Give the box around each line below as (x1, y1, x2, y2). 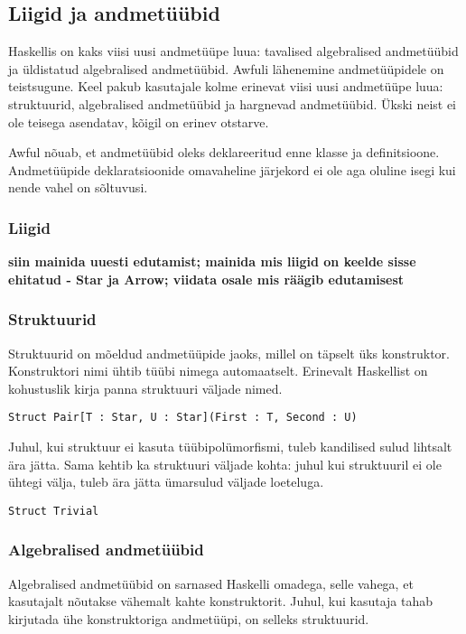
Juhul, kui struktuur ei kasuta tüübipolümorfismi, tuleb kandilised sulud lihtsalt (8, 437, 452, 456)
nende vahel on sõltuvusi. (8, 178, 148, 197)
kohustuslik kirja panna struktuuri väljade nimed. (8, 378, 283, 397)
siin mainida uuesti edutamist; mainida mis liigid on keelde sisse (8, 252, 416, 271)
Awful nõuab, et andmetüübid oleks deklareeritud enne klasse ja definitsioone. (8, 143, 440, 162)
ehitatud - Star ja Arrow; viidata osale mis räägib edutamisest (8, 269, 405, 288)
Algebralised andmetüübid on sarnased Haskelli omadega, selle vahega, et (8, 573, 414, 592)
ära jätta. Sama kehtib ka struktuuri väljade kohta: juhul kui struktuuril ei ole (8, 454, 442, 473)
